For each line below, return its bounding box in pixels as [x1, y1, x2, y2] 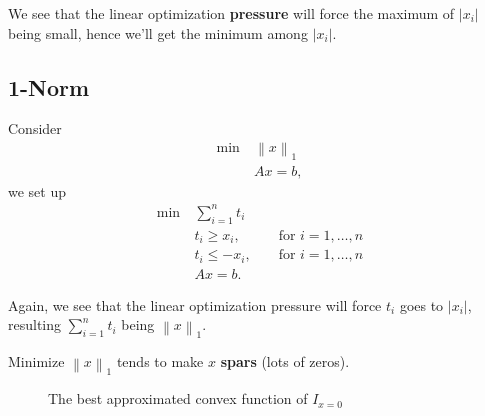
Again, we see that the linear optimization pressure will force [8, 294, 382, 315]
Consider [8, 118, 62, 139]
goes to [399, 294, 444, 315]
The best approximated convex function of [48, 388, 308, 409]
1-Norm [8, 71, 90, 102]
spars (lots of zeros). [220, 351, 350, 372]
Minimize [8, 351, 65, 372]
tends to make [116, 351, 204, 372]
